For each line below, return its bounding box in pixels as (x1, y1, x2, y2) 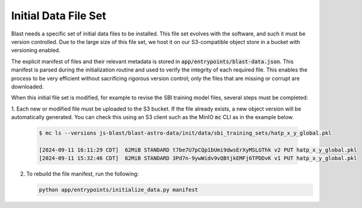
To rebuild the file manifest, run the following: (26, 170, 139, 177)
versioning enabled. (11, 47, 60, 54)
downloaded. (11, 83, 44, 90)
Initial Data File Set (11, 9, 107, 22)
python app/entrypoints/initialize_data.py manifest (39, 186, 198, 194)
